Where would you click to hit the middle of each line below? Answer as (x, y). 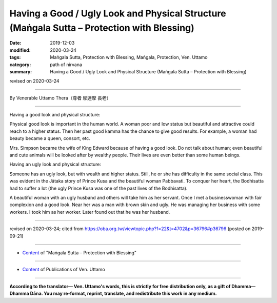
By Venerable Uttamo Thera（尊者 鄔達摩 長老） (60, 98)
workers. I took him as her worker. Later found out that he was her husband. (90, 212)
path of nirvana (66, 65)
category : (20, 65)
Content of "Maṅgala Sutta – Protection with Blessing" (80, 252)
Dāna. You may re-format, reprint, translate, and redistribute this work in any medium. (124, 294)
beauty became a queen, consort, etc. (50, 138)
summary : (21, 71)
